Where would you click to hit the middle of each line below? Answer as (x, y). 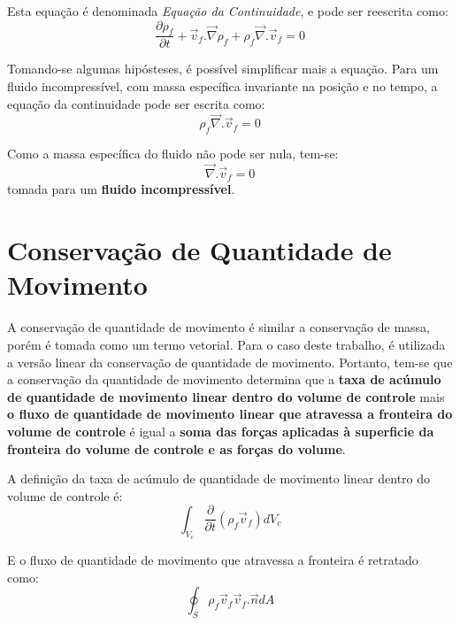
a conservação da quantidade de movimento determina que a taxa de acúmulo (224, 379)
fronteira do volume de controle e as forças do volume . (176, 448)
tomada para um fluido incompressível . (121, 189)
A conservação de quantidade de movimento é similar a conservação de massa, (218, 327)
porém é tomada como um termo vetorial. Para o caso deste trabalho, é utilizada (226, 344)
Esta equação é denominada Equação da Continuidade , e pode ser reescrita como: (228, 11)
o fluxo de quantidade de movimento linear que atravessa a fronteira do (230, 414)
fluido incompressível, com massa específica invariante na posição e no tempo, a (222, 86)
